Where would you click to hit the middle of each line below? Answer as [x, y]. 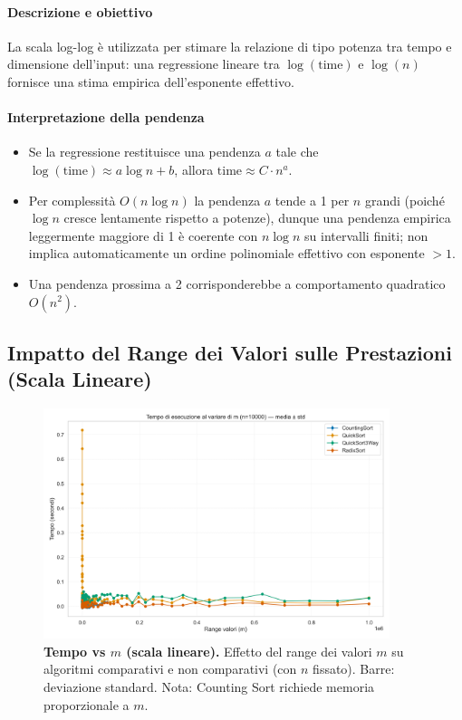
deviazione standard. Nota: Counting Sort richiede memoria [209, 687]
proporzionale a [87, 704]
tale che [297, 152]
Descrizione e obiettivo [80, 11]
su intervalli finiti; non [366, 235]
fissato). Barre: [354, 669]
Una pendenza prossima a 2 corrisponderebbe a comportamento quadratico [237, 283]
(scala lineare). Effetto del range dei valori [249, 651]
